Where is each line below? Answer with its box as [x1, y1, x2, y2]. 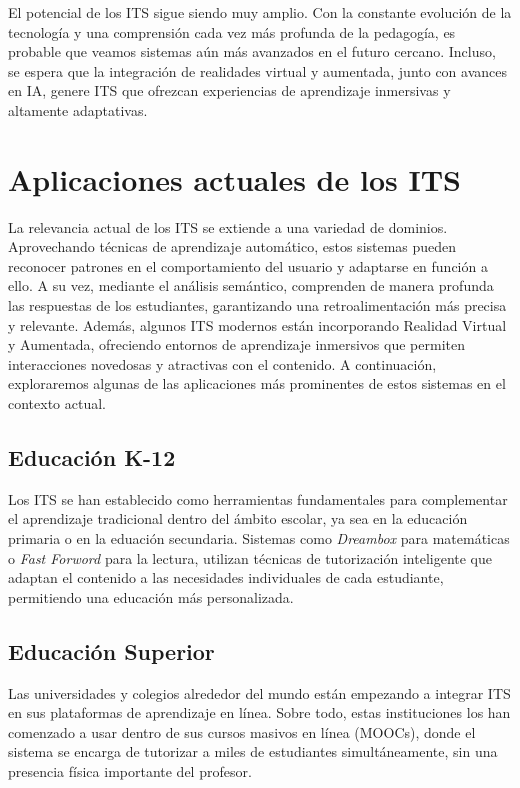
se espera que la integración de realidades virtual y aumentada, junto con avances [8, 60, 507, 81]
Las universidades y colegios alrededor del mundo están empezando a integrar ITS [8, 682, 511, 703]
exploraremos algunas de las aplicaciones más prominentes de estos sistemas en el [8, 373, 506, 394]
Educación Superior [8, 635, 215, 666]
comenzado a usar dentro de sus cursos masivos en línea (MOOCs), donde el [8, 721, 476, 742]
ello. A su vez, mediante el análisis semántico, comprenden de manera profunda [8, 275, 494, 296]
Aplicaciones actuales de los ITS [8, 158, 461, 199]
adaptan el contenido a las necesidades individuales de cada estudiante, [8, 567, 444, 588]
